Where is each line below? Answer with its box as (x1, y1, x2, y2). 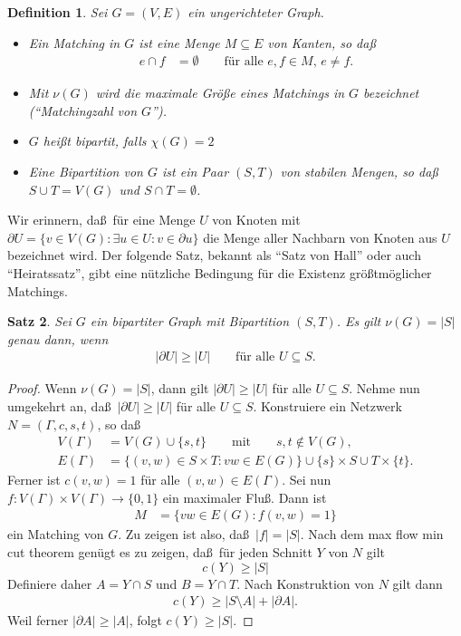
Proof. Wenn (7, 379, 77, 398)
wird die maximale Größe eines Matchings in (95, 83, 345, 102)
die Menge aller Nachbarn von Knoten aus (203, 227, 437, 246)
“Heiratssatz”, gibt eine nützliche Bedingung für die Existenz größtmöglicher (7, 263, 432, 282)
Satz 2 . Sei (7, 312, 72, 331)
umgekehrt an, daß (7, 396, 111, 415)
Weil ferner (7, 611, 69, 630)
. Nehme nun (349, 379, 420, 398)
